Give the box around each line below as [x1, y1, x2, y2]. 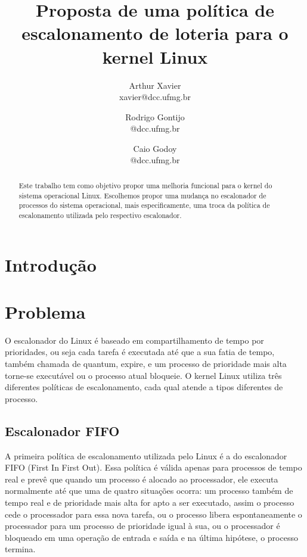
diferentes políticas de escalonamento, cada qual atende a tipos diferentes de [5, 381, 283, 393]
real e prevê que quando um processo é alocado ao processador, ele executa [5, 472, 278, 485]
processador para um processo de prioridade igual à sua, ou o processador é [5, 519, 280, 532]
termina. [5, 543, 36, 555]
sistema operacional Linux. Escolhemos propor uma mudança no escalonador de [18, 190, 266, 200]
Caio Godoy [133, 142, 177, 154]
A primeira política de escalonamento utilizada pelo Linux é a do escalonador [5, 449, 287, 462]
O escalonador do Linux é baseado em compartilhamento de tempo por [5, 334, 264, 346]
